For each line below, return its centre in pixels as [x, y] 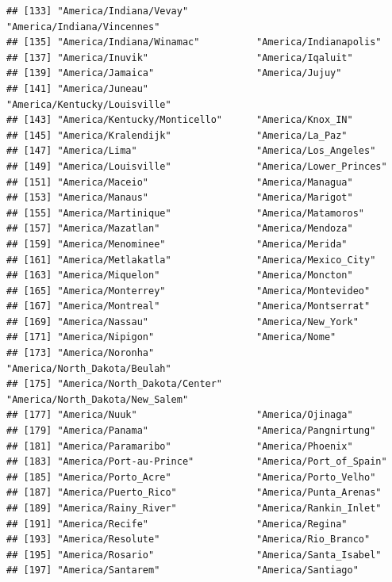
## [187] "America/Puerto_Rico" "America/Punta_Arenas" [194, 493]
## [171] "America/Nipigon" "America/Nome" [171, 337]
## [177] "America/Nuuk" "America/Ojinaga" [180, 415]
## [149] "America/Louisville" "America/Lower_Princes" [197, 166]
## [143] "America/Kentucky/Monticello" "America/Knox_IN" [180, 120]
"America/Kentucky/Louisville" [89, 104]
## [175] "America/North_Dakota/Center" [115, 384]
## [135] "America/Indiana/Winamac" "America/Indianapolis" [194, 42]
